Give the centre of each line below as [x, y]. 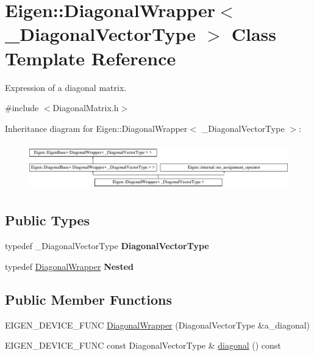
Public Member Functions [88, 299]
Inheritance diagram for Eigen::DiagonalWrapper [96, 128]
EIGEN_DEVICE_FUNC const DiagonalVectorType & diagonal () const [143, 345]
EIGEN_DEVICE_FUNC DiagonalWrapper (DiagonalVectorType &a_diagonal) [158, 325]
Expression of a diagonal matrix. [66, 87]
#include [22, 108]
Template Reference [91, 58]
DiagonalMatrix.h [86, 108]
